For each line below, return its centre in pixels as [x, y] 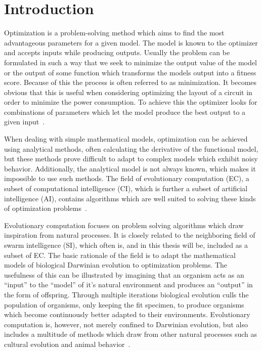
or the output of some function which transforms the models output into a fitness [130, 72]
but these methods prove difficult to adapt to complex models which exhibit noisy [131, 159]
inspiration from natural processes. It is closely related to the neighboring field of [130, 235]
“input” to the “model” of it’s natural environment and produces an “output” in [128, 284]
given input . [25, 122]
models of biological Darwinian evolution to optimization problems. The [116, 265]
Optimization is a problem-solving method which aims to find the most [114, 33]
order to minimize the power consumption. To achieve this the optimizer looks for [131, 102]
